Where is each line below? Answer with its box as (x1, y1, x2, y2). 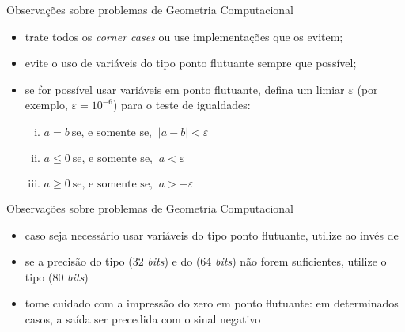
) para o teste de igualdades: (113, 96, 251, 113)
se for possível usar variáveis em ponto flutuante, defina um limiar (25, 81, 345, 97)
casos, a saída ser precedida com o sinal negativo (25, 310, 261, 326)
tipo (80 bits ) (25, 268, 89, 285)
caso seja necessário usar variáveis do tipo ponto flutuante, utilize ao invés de (25, 226, 399, 243)
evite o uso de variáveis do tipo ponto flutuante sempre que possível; (25, 55, 357, 71)
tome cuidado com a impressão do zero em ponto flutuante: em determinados (25, 295, 399, 311)
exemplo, (25, 96, 68, 113)
